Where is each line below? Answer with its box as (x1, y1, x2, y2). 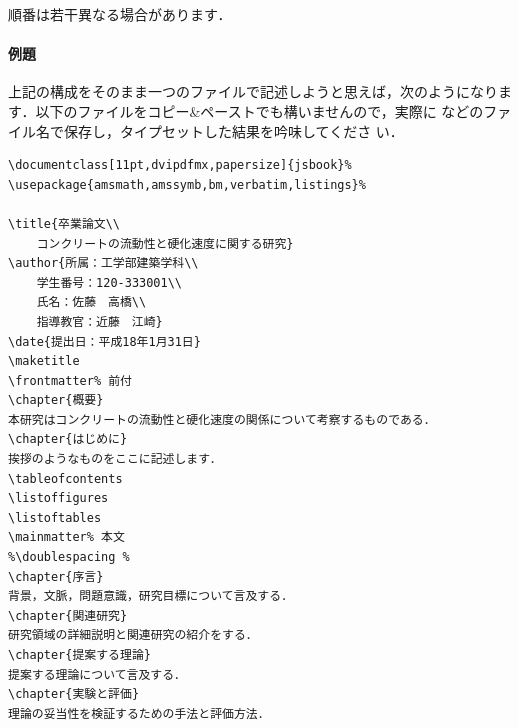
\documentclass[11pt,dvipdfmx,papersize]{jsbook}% (8, 158, 352, 173)
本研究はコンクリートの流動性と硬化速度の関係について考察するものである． (8, 412, 436, 427)
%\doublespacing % (8, 550, 130, 565)
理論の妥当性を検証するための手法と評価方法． (8, 706, 270, 721)
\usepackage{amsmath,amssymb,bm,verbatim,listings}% (8, 177, 366, 192)
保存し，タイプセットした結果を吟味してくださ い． (63, 120, 404, 141)
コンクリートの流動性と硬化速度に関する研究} (36, 236, 294, 251)
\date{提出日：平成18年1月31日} (8, 334, 201, 349)
